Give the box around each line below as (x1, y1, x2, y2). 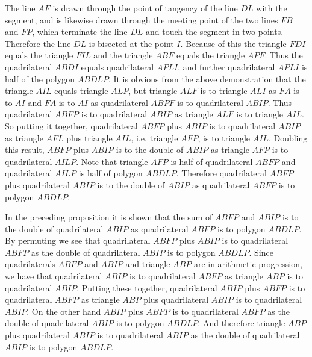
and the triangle (93, 49, 153, 61)
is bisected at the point (89, 37, 174, 49)
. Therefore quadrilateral (176, 167, 267, 179)
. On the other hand (27, 305, 101, 317)
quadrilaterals (5, 258, 55, 270)
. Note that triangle (76, 155, 148, 167)
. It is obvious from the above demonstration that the (108, 72, 306, 85)
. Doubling (268, 131, 308, 144)
